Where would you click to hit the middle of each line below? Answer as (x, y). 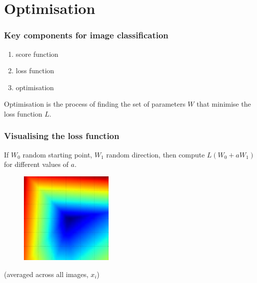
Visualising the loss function (62, 136)
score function (37, 54)
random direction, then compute (155, 154)
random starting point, (57, 154)
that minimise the (224, 104)
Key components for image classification (86, 35)
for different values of (36, 164)
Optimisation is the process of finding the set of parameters (95, 104)
